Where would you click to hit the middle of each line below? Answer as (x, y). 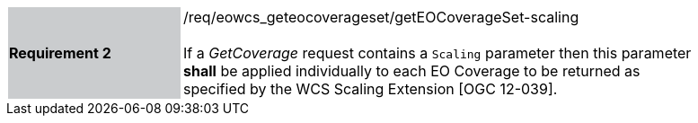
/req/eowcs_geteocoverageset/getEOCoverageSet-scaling (381, 17)
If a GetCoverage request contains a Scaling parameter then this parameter (437, 53)
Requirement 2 (60, 53)
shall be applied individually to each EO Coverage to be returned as (412, 71)
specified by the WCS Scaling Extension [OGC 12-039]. (371, 89)
